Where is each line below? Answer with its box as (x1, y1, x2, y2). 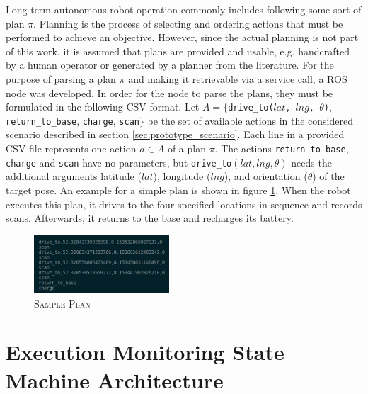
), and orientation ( (224, 169, 308, 184)
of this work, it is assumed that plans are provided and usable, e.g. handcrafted (6, 43, 350, 58)
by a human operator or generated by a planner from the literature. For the (6, 57, 334, 72)
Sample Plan (34, 295, 91, 310)
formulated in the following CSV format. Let (6, 99, 200, 114)
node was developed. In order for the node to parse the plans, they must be (6, 85, 333, 100)
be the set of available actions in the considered (147, 113, 353, 128)
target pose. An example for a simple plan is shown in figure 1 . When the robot (6, 182, 351, 197)
